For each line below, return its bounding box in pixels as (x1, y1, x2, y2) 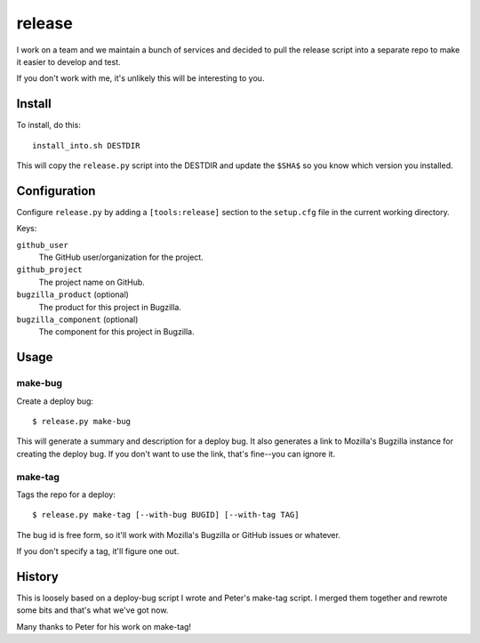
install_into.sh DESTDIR (32, 141, 140, 150)
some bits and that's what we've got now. (16, 605, 169, 615)
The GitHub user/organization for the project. (38, 252, 204, 262)
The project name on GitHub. (38, 277, 146, 287)
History (16, 569, 60, 584)
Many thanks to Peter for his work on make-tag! (16, 621, 191, 631)
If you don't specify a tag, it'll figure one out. (16, 546, 180, 557)
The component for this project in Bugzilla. (38, 326, 195, 337)
